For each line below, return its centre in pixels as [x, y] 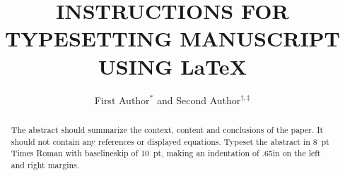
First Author [122, 100]
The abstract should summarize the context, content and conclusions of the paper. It [167, 129]
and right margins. [45, 164]
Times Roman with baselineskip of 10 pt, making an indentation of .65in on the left [166, 153]
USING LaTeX [172, 66]
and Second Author [199, 100]
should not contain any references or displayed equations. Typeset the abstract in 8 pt [170, 141]
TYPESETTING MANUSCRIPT [172, 38]
